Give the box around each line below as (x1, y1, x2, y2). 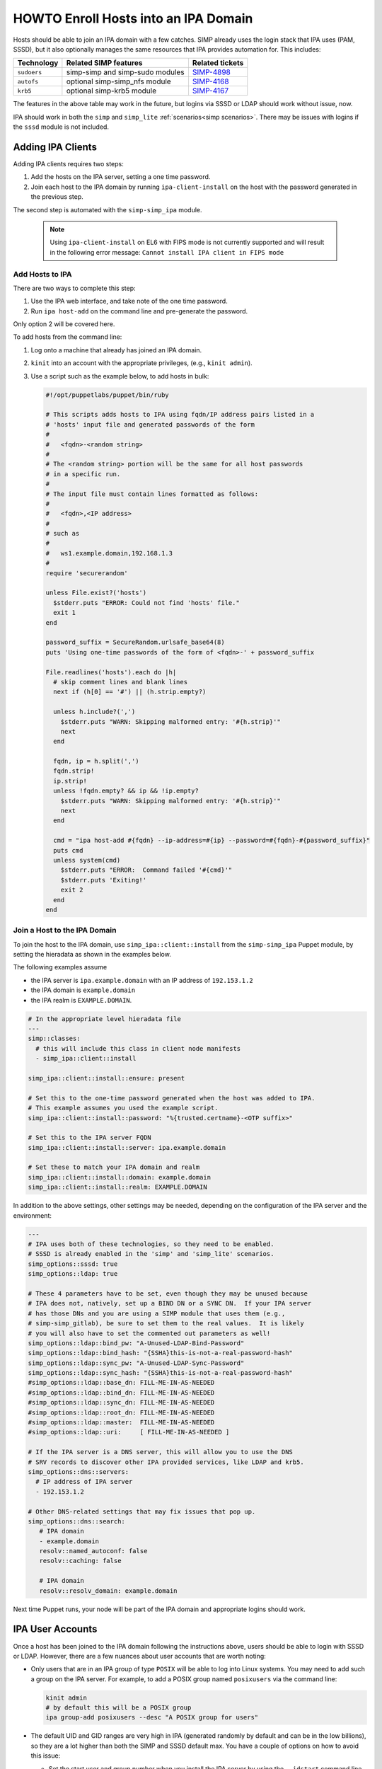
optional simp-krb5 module (66, 86, 157, 96)
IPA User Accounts (13, 1623, 98, 1635)
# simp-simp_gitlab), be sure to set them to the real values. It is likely (28, 1320, 304, 1327)
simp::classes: (28, 1035, 81, 1043)
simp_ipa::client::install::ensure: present (28, 1074, 185, 1082)
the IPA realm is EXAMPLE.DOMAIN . (30, 996, 132, 1004)
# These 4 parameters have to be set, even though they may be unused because (28, 1289, 308, 1298)
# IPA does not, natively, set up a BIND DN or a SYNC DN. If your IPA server (28, 1299, 312, 1308)
